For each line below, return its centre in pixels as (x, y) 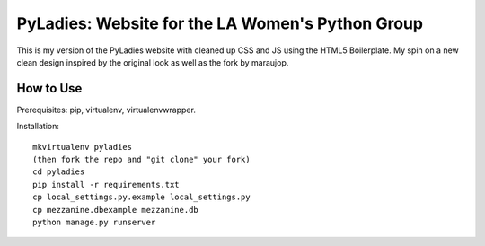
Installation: (38, 127)
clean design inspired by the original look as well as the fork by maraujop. (153, 62)
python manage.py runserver (94, 222)
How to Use (49, 88)
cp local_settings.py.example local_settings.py (141, 197)
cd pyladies (59, 172)
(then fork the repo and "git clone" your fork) (141, 160)
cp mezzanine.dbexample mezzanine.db (116, 210)
